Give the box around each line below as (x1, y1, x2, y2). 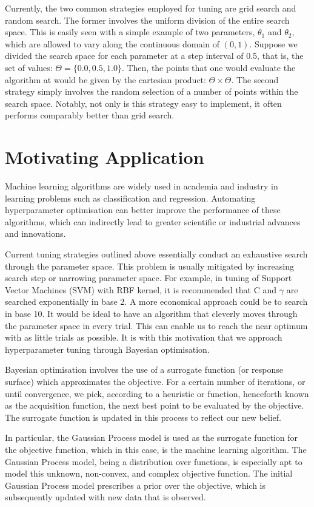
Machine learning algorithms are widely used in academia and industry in (5, 180, 278, 192)
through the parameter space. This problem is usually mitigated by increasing (5, 259, 294, 272)
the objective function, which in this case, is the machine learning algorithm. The (5, 443, 307, 455)
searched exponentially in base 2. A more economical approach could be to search (5, 295, 308, 308)
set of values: (5, 61, 53, 73)
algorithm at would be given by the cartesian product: (5, 73, 206, 86)
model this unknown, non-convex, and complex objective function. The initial (5, 467, 293, 480)
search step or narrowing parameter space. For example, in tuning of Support (5, 271, 292, 284)
